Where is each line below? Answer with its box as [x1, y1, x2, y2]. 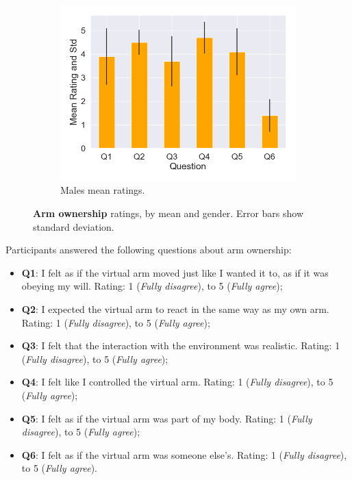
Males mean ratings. [60, 183, 145, 197]
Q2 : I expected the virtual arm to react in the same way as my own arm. [21, 302, 329, 316]
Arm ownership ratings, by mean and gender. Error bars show [33, 206, 304, 220]
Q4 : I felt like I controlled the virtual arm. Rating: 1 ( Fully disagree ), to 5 [21, 375, 334, 389]
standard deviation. [33, 219, 114, 233]
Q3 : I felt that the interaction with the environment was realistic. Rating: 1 [21, 338, 340, 353]
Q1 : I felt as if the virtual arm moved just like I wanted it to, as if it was [21, 265, 329, 279]
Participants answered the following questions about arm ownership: [5, 242, 292, 257]
